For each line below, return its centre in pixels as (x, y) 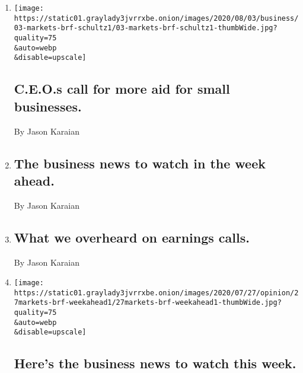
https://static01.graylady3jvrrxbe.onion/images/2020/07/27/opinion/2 (156, 293)
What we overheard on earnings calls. (132, 237)
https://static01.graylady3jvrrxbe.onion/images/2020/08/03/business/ (156, 18)
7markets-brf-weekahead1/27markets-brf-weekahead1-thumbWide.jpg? (148, 303)
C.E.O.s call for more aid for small (122, 89)
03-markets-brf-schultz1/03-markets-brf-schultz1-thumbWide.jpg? (146, 28)
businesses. (48, 106)
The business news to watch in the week (140, 163)
